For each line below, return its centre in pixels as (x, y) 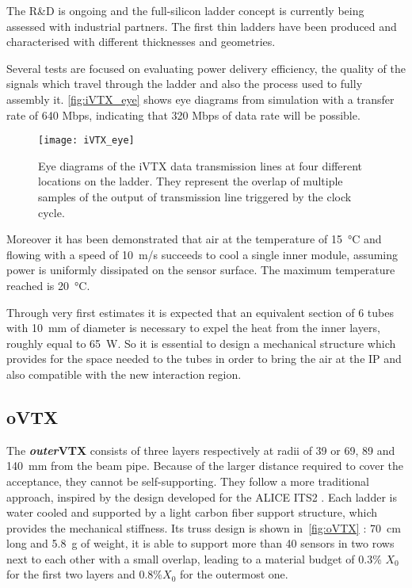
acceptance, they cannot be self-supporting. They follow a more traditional (188, 481)
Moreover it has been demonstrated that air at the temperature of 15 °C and (194, 239)
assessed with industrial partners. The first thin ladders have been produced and (202, 26)
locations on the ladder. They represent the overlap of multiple (191, 181)
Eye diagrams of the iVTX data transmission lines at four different (200, 165)
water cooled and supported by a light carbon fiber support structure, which (192, 512)
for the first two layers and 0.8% (85, 574)
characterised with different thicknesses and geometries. (141, 42)
